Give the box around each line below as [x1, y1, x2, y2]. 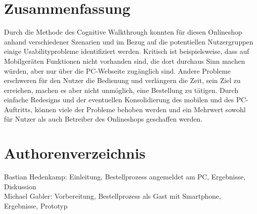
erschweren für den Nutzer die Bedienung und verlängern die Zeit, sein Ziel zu [4, 75, 241, 86]
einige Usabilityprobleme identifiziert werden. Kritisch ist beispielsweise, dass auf [4, 46, 250, 56]
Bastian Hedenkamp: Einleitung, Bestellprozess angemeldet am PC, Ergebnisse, [4, 171, 246, 182]
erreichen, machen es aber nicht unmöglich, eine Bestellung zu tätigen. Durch [4, 85, 239, 95]
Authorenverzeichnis [4, 143, 146, 163]
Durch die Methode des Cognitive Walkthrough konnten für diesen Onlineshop [4, 27, 242, 37]
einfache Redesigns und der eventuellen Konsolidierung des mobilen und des [4, 94, 234, 105]
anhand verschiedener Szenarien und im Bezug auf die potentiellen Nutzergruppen [4, 36, 254, 46]
